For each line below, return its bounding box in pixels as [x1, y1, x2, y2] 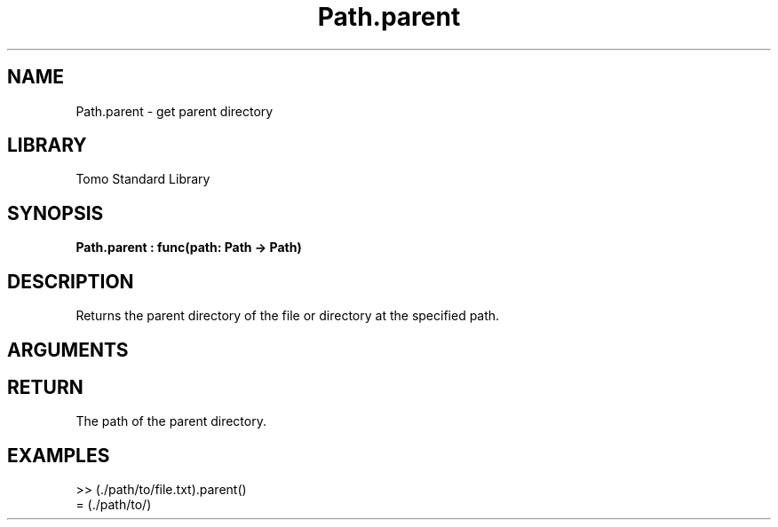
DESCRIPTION [7, 270, 134, 293]
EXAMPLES [7, 444, 110, 467]
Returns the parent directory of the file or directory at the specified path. [75, 308, 500, 324]
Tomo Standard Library [75, 171, 210, 187]
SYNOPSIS [7, 201, 104, 224]
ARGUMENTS [7, 338, 129, 361]
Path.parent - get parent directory [75, 103, 274, 119]
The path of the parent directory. [75, 413, 266, 429]
